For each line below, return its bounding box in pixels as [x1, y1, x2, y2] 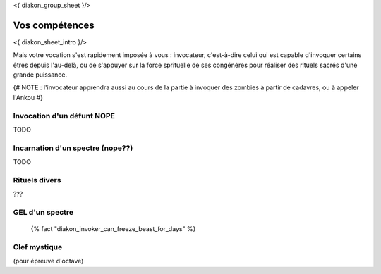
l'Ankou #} [13, 93, 44, 101]
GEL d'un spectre [13, 208, 74, 218]
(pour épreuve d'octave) [13, 257, 84, 266]
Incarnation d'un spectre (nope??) [13, 143, 133, 153]
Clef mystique [13, 242, 63, 251]
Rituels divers [13, 175, 61, 185]
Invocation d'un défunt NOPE [13, 111, 116, 120]
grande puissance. [13, 70, 68, 79]
